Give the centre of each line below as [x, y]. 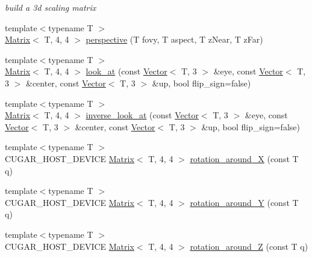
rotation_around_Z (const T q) [249, 246]
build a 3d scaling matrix [51, 7]
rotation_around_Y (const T [244, 202]
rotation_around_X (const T [244, 158]
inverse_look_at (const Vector [142, 115]
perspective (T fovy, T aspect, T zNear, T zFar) [174, 39]
